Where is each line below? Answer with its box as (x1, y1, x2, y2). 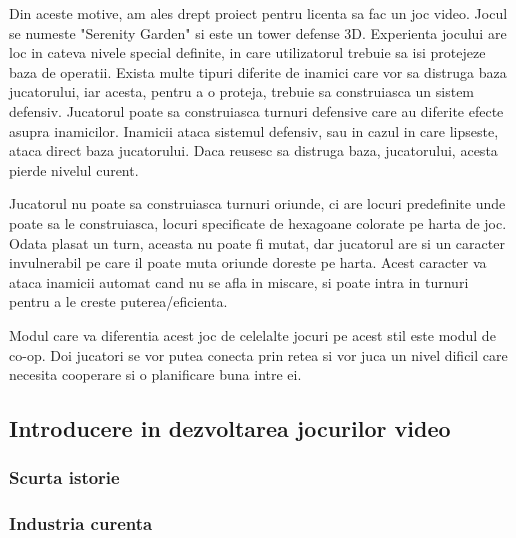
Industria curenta (9, 511, 153, 536)
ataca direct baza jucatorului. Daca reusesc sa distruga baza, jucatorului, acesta (9, 140, 498, 161)
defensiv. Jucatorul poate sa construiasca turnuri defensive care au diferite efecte (9, 100, 504, 121)
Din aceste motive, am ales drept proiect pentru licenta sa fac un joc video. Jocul (9, 3, 508, 23)
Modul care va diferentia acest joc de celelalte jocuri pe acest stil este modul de (9, 324, 496, 345)
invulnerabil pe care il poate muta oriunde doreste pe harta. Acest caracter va (9, 252, 487, 273)
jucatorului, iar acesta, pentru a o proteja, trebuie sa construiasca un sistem (9, 81, 475, 102)
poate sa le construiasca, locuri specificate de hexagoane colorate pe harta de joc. (9, 212, 507, 233)
